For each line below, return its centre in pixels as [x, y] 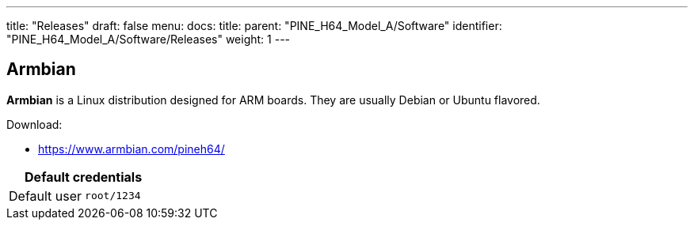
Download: [34, 124]
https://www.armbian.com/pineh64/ [132, 149]
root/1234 [113, 196]
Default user [46, 196]
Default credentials [84, 177]
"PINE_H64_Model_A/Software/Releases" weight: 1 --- [149, 39]
